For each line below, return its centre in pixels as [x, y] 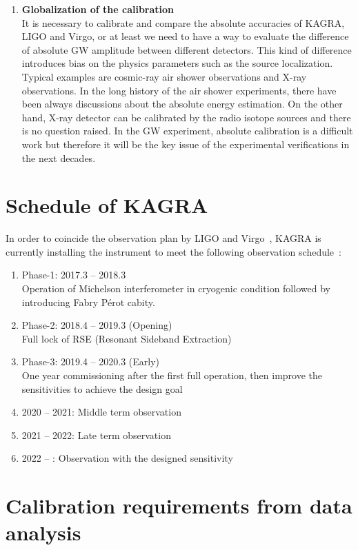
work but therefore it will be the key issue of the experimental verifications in [186, 144]
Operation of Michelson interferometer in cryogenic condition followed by [176, 288]
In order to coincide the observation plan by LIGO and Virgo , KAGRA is [163, 238]
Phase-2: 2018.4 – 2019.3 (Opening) [97, 325]
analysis [43, 532]
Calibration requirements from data [179, 506]
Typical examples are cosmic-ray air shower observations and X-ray [164, 76]
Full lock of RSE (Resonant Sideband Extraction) [127, 338]
